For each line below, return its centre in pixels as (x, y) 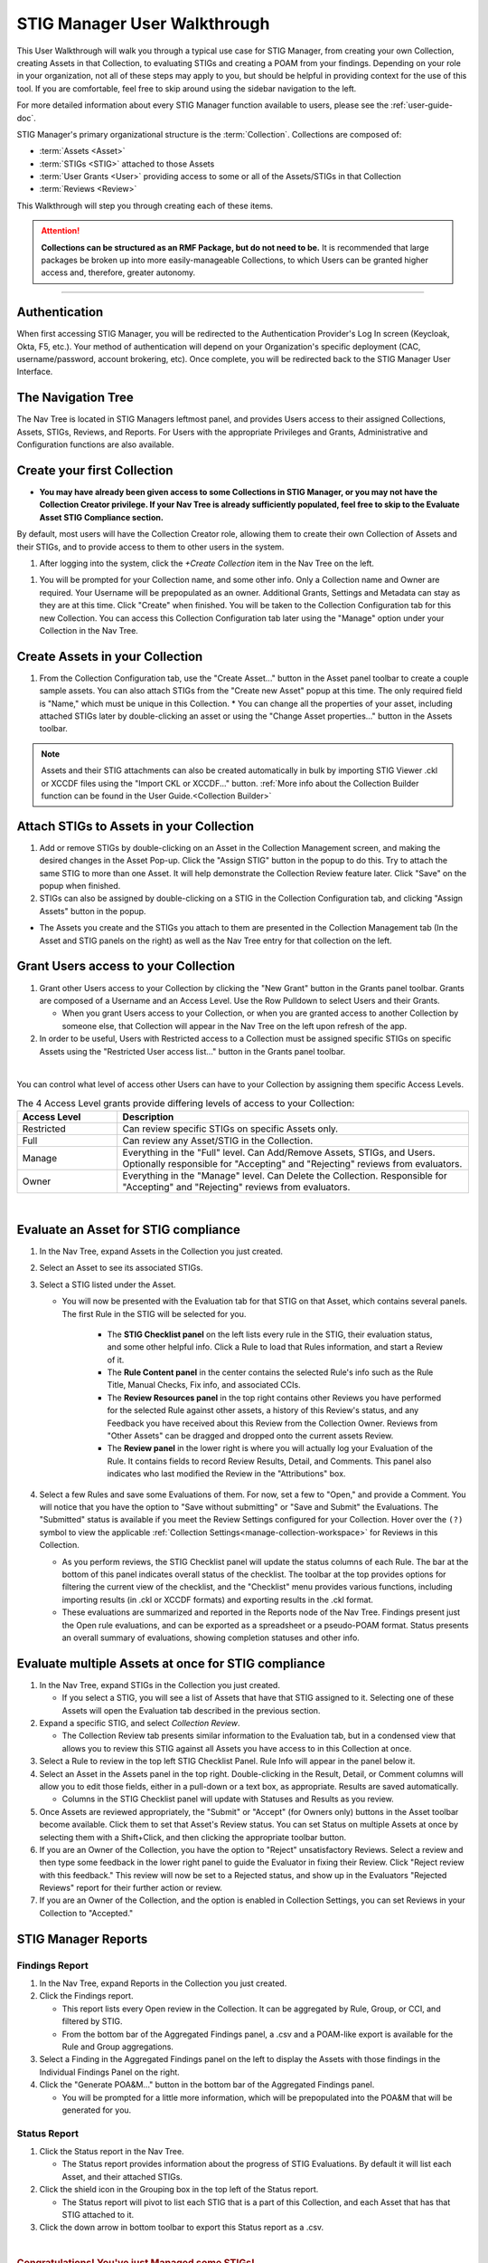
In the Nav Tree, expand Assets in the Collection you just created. (161, 1251)
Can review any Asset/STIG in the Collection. (218, 1141)
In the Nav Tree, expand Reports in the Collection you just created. (163, 1983)
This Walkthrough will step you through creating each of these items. (145, 205)
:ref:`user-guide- (422, 105)
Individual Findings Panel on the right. (109, 2072)
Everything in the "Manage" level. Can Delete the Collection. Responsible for (285, 1176)
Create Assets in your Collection (110, 656)
